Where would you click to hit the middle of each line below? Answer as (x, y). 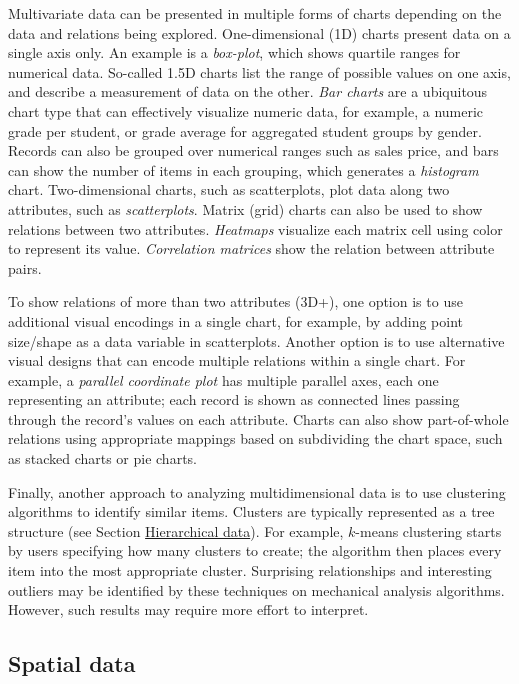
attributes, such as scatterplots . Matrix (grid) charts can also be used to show (245, 208)
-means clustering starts (428, 530)
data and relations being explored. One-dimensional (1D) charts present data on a (259, 32)
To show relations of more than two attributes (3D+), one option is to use (235, 301)
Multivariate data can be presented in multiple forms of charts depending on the (255, 13)
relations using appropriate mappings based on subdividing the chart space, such (255, 438)
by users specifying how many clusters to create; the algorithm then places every (255, 550)
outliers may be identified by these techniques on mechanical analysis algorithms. (256, 589)
